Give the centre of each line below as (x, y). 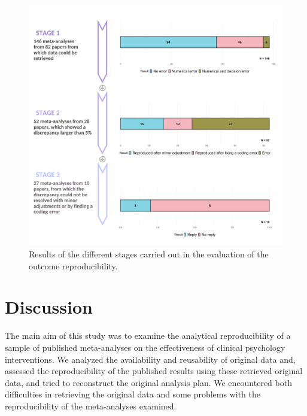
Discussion (49, 307)
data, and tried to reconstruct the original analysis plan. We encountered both (148, 382)
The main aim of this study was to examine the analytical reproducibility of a (148, 335)
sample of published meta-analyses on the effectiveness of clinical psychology (145, 347)
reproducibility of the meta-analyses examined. (91, 406)
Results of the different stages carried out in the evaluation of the (149, 254)
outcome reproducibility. (73, 265)
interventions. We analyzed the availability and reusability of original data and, (150, 359)
